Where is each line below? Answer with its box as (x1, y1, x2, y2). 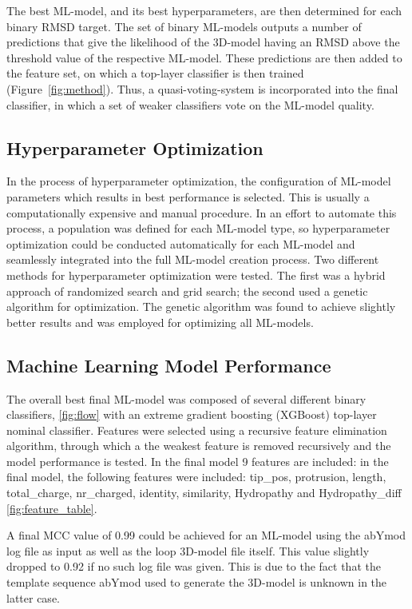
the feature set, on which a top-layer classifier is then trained (6, 65, 304, 82)
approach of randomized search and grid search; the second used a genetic (6, 282, 368, 299)
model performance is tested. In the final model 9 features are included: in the (6, 452, 389, 469)
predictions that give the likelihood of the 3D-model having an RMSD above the (6, 34, 400, 50)
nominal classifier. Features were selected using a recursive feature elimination (6, 421, 387, 438)
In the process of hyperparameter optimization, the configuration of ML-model (6, 173, 391, 189)
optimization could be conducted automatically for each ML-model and (6, 235, 355, 252)
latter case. (6, 589, 60, 606)
